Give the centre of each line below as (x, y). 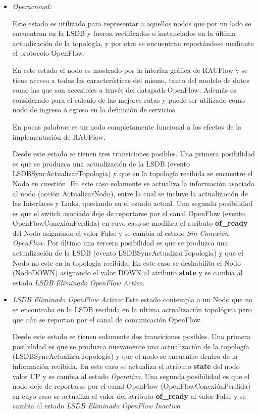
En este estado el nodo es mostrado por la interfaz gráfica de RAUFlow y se (130, 70)
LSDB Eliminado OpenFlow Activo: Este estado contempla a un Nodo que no (132, 299)
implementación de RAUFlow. (59, 136)
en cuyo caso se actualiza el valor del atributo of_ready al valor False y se (129, 396)
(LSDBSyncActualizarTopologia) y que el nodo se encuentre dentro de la (125, 356)
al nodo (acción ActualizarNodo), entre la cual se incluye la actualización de (130, 193)
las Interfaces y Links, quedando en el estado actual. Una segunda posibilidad (132, 203)
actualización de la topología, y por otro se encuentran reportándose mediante (133, 43)
